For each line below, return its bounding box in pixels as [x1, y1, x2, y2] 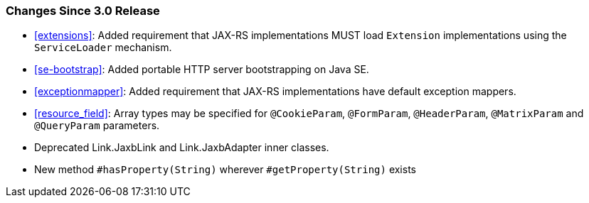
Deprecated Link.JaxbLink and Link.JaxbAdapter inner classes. [34, 141, 329, 154]
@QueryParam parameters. [34, 119, 160, 132]
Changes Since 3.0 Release [6, 4, 160, 18]
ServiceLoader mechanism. [34, 41, 172, 54]
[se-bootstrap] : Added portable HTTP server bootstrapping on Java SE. [34, 63, 369, 76]
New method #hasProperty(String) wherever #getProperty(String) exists [34, 163, 416, 176]
